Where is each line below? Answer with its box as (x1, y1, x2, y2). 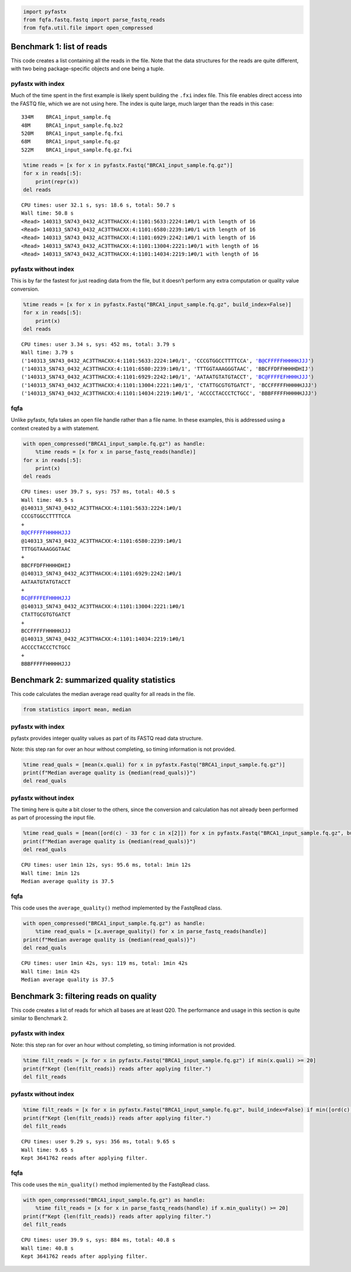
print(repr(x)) (35, 178, 79, 185)
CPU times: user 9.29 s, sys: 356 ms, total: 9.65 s (21, 1138, 175, 1145)
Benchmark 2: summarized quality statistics (11, 675, 175, 685)
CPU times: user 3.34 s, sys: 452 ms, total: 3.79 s (21, 341, 175, 347)
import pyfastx (23, 8, 67, 15)
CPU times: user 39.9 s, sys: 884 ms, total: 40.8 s (21, 1237, 175, 1243)
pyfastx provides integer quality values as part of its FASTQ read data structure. (11, 735, 203, 742)
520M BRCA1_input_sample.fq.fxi (21, 130, 123, 137)
